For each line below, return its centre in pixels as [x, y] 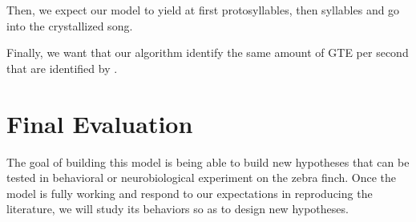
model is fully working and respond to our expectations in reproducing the [190, 193]
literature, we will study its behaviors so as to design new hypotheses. [178, 209]
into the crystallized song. [70, 25]
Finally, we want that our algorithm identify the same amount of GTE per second [208, 52]
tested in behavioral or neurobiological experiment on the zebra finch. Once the [202, 178]
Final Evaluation [100, 123]
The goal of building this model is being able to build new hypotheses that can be [208, 161]
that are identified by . [62, 68]
